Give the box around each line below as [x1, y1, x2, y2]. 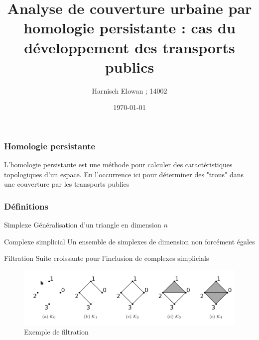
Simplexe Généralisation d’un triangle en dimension [4, 220, 161, 230]
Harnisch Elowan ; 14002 [92, 85, 167, 96]
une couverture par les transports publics [4, 179, 129, 189]
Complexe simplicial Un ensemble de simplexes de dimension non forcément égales [4, 236, 255, 246]
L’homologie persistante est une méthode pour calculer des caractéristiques [4, 159, 233, 170]
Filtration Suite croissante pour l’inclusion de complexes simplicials [4, 253, 209, 263]
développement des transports [24, 37, 235, 57]
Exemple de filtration [24, 327, 89, 337]
